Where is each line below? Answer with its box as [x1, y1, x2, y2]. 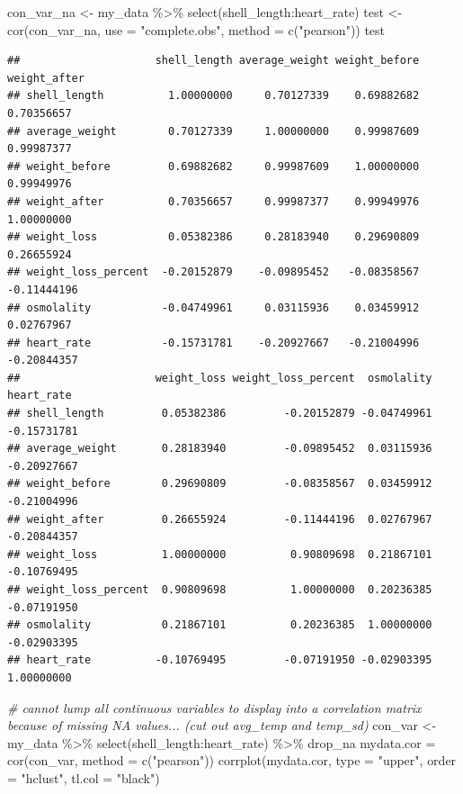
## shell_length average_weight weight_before [7, 54, 420, 68]
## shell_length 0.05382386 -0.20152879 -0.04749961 [7, 407, 432, 420]
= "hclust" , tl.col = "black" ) [7, 768, 160, 787]
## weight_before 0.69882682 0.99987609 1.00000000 [7, 159, 420, 173]
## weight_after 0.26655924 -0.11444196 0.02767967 [7, 512, 432, 526]
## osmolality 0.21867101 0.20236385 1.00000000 [7, 618, 432, 632]
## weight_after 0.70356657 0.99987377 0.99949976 [7, 194, 420, 208]
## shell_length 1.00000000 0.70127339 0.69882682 [7, 89, 420, 103]
